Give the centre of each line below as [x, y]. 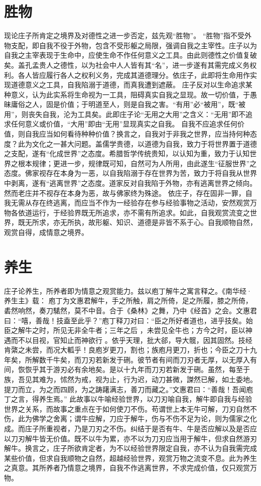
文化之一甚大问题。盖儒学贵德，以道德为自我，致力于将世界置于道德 [144, 143]
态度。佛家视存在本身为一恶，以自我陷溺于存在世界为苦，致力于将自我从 [123, 173]
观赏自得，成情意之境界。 [46, 232]
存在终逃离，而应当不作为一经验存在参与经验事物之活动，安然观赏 [141, 203]
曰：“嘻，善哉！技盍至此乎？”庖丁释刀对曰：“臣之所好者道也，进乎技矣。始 [128, 320]
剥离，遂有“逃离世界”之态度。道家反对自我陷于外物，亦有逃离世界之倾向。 [134, 183]
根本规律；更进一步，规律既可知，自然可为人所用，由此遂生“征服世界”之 [137, 163]
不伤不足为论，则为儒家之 [208, 418]
